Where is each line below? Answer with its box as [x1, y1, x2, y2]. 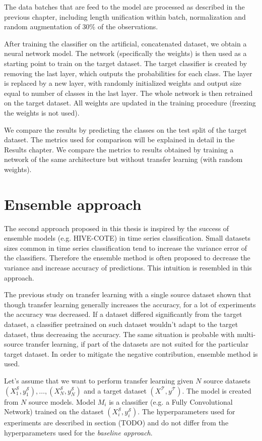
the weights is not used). [4, 107, 80, 118]
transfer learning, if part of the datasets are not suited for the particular [25, 339, 249, 349]
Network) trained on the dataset [4, 406, 104, 417]
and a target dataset [84, 385, 147, 396]
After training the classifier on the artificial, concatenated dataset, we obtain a [4, 38, 247, 48]
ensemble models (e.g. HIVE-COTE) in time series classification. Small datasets [4, 233, 251, 243]
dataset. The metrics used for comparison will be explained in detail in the [4, 134, 235, 145]
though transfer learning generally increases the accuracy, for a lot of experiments [4, 299, 256, 309]
